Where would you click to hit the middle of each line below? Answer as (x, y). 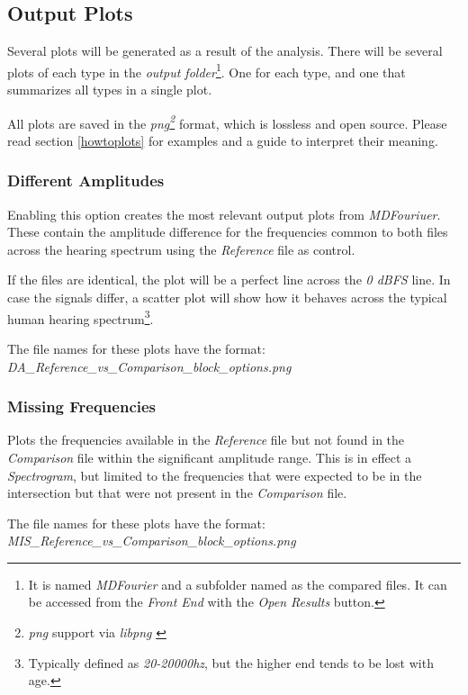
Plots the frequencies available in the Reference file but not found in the (206, 440)
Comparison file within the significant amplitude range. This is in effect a (210, 457)
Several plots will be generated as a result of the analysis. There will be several (225, 51)
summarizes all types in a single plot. (110, 90)
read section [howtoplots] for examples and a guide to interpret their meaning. (223, 140)
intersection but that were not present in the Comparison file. (177, 493)
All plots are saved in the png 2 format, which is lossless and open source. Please (227, 122)
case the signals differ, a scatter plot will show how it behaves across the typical (227, 298)
